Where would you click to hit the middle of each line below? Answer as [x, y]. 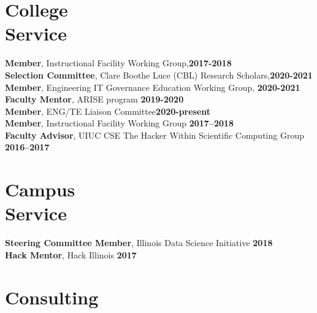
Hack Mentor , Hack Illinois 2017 [71, 254]
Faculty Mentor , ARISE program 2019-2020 [94, 99]
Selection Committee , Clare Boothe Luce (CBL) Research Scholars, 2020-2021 [159, 75]
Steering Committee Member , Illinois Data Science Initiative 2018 [139, 243]
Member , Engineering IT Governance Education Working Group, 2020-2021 [153, 87]
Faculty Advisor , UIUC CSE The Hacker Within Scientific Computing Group [155, 135]
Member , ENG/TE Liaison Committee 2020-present [108, 111]
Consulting [52, 297]
